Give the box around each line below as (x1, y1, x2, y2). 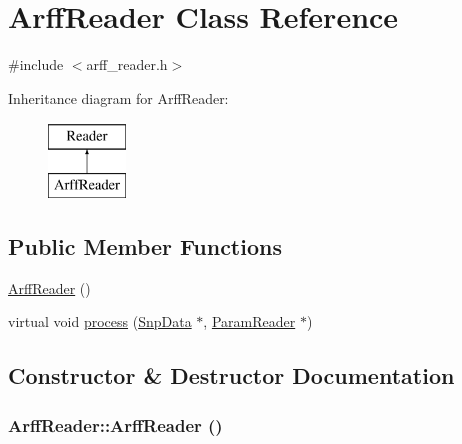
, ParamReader (203, 311, 296, 332)
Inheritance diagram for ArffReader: (8, 87, 229, 108)
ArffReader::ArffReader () (8, 412, 223, 437)
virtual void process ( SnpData (8, 311, 192, 332)
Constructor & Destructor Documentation (8, 360, 455, 391)
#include (8, 54, 64, 75)
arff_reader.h (86, 54, 168, 75)
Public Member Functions (8, 230, 282, 261)
